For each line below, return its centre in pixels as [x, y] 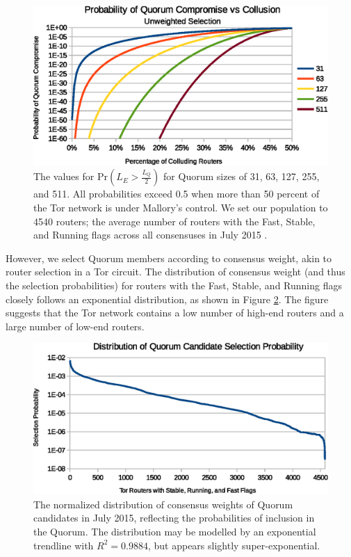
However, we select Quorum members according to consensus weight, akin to [169, 258]
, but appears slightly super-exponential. [234, 545]
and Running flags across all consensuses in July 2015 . [150, 235]
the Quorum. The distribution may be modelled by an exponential [175, 531]
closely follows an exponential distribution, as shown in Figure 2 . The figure [167, 299]
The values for [64, 176]
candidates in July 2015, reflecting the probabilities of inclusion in [174, 518]
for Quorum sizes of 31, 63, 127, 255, [242, 176]
